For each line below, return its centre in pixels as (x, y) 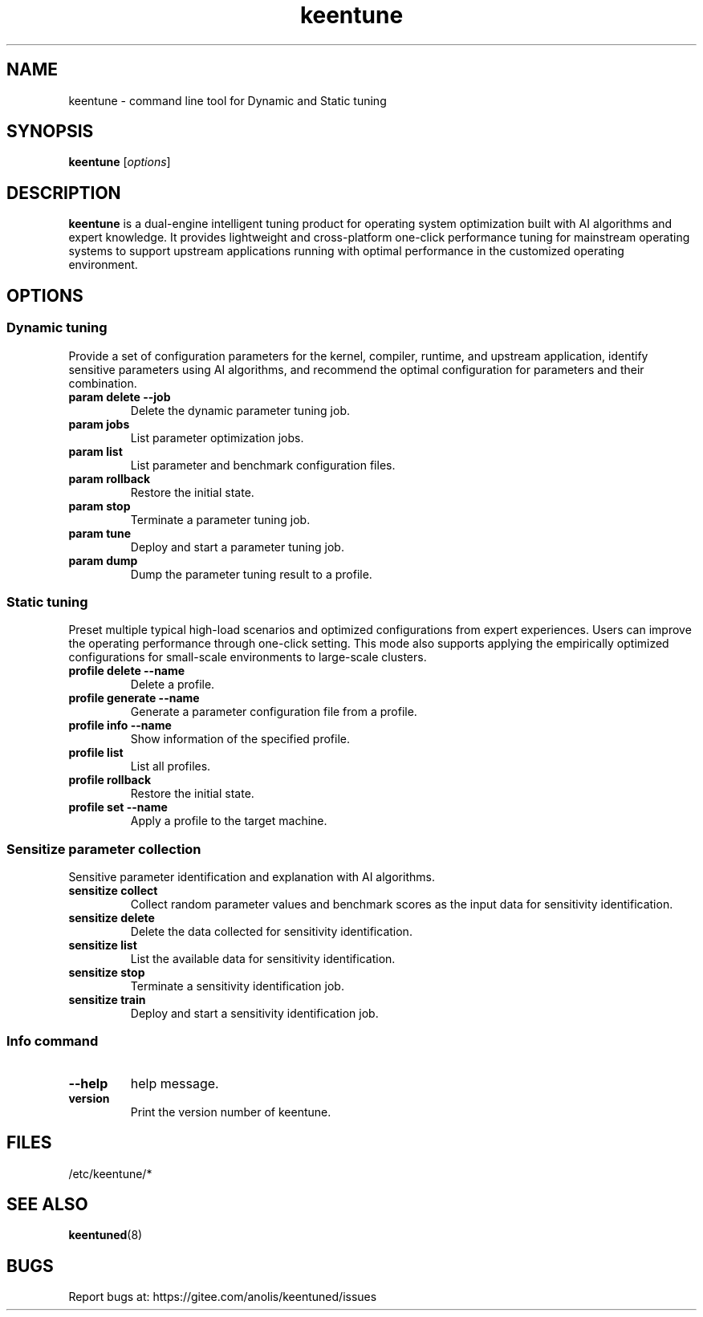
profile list (96, 753)
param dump (103, 560)
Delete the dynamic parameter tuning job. (240, 410)
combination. (103, 383)
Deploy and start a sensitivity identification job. (254, 1013)
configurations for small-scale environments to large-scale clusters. (248, 657)
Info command (53, 1041)
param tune (100, 533)
